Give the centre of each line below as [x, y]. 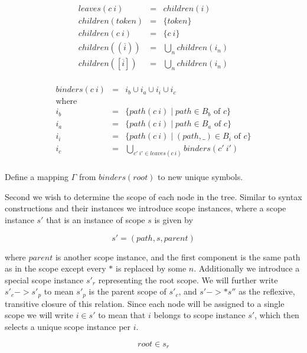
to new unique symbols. [200, 177]
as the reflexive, [267, 291]
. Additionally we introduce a [247, 268]
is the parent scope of [128, 291]
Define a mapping [37, 177]
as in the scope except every [55, 268]
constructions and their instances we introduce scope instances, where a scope [146, 208]
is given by [174, 220]
